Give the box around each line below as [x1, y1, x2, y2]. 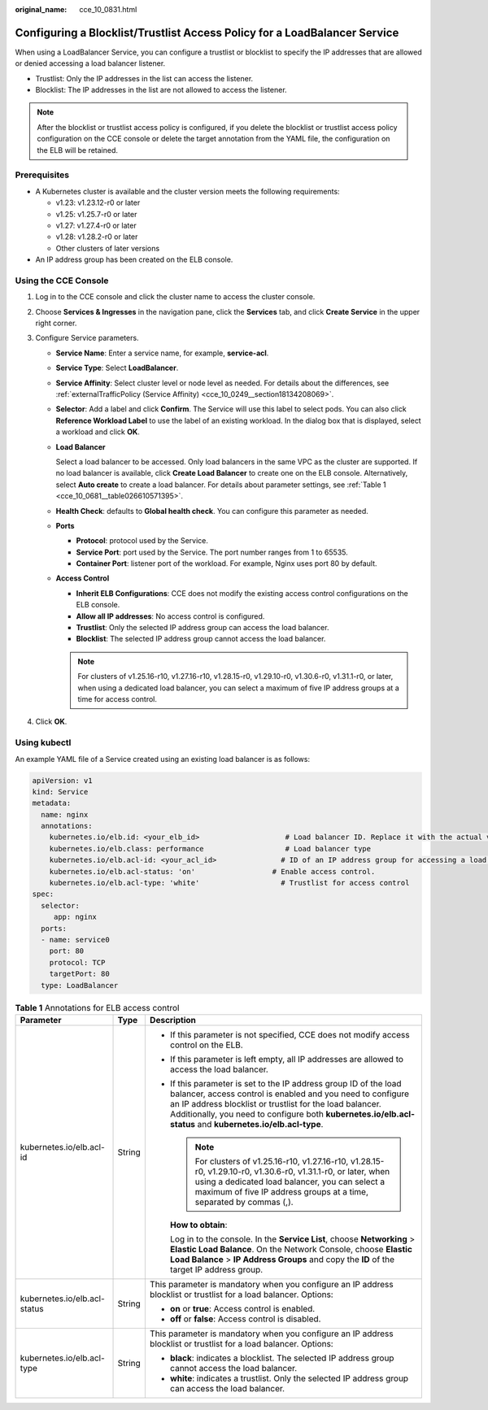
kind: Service [32, 787, 89, 796]
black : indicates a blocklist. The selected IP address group [169, 1352, 394, 1364]
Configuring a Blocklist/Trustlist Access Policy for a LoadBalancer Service [15, 25, 399, 40]
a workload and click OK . [55, 427, 140, 437]
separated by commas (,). [194, 1196, 294, 1208]
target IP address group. [169, 1264, 264, 1275]
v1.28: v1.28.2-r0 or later [55, 232, 138, 242]
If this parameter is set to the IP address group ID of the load [169, 1077, 402, 1089]
